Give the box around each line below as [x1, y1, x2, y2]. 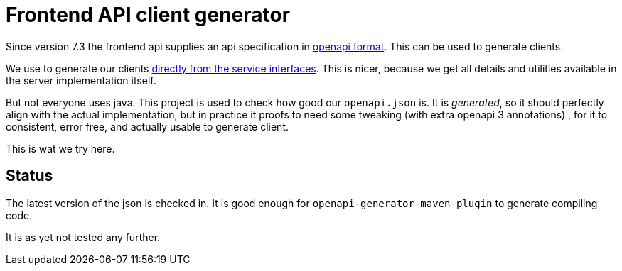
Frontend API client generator [6, 3, 291, 27]
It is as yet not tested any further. [6, 231, 161, 243]
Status [6, 167, 53, 185]
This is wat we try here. [6, 142, 115, 155]
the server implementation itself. [6, 74, 156, 87]
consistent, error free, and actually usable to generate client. [6, 120, 289, 133]
